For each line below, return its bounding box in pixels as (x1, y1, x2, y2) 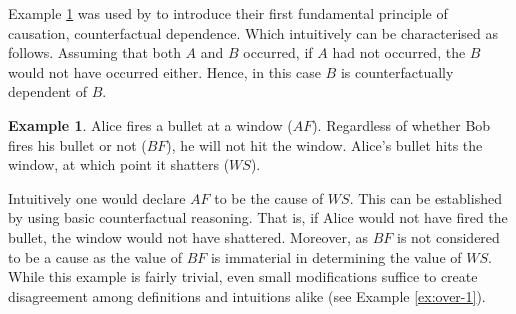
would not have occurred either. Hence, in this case (8, 61, 321, 82)
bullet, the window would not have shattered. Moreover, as (8, 226, 368, 247)
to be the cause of (214, 187, 324, 208)
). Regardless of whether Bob (312, 114, 491, 135)
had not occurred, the (332, 42, 466, 63)
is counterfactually (340, 61, 454, 82)
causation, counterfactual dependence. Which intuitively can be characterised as (8, 22, 498, 43)
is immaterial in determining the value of (210, 246, 462, 267)
